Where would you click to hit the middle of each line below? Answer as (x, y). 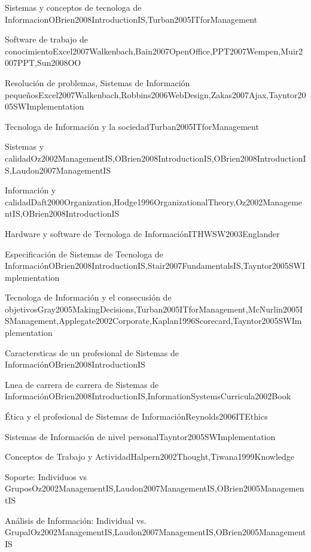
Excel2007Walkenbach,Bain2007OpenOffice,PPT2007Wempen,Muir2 (178, 51)
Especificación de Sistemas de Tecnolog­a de (84, 254)
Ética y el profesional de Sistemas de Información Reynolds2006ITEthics (136, 416)
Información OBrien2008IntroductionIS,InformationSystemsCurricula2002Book (148, 396)
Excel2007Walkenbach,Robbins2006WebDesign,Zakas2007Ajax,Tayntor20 (172, 94)
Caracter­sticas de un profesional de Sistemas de (92, 352)
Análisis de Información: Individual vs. (76, 520)
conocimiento (29, 51)
